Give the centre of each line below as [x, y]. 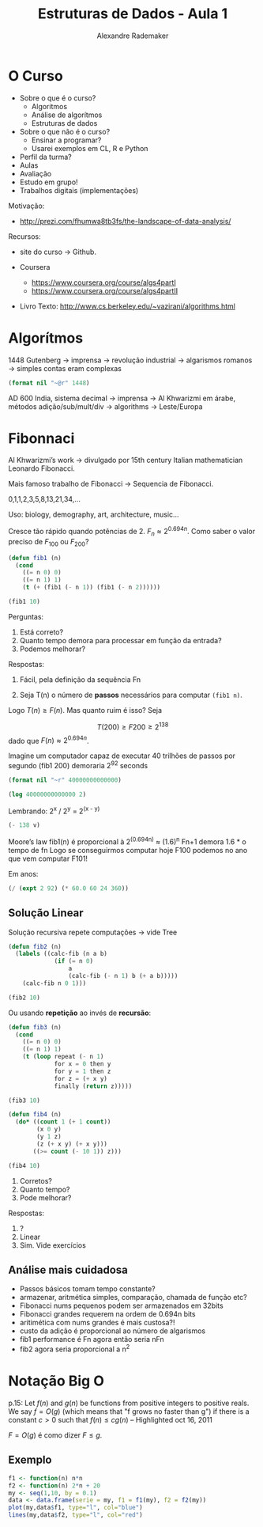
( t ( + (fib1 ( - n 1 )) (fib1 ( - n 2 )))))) [91, 587]
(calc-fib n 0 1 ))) [54, 983]
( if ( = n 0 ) [73, 961]
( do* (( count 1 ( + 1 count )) [63, 1122]
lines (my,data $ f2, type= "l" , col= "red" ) [76, 1515]
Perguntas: [26, 616]
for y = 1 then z [83, 1071]
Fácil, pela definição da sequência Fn [80, 679]
